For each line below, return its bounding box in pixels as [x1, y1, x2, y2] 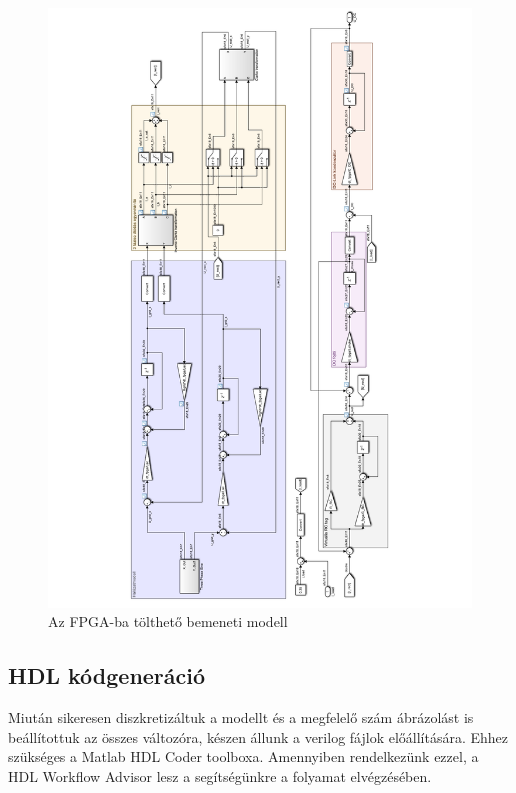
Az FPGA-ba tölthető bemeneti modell [48, 611, 288, 632]
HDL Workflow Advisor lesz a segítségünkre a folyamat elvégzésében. [8, 765, 432, 786]
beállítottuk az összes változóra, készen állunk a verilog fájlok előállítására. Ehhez [8, 726, 509, 747]
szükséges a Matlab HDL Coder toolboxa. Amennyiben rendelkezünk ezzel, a [8, 746, 479, 767]
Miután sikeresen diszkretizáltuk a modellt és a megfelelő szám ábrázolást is [8, 707, 474, 728]
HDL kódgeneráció [8, 660, 206, 691]
